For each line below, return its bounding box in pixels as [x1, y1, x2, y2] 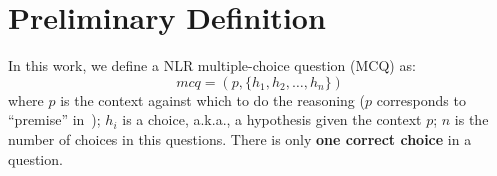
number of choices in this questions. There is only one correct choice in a [8, 128, 472, 149]
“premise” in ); [8, 109, 101, 130]
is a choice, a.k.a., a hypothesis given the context [122, 109, 422, 130]
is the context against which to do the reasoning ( [60, 89, 365, 110]
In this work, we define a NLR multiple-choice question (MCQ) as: [8, 55, 416, 76]
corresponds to [376, 89, 466, 110]
